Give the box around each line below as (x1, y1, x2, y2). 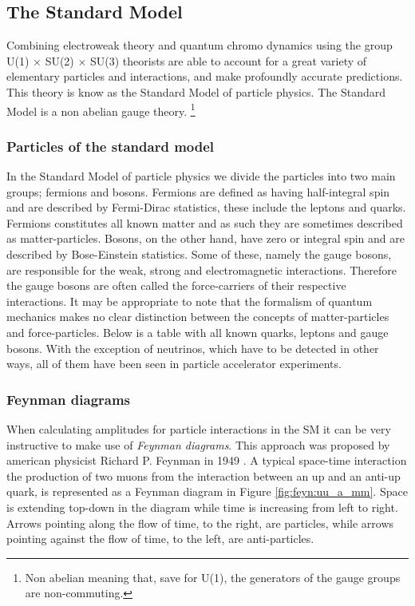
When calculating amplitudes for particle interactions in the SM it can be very (6, 420, 391, 437)
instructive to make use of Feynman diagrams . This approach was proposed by (6, 436, 390, 453)
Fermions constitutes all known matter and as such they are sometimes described (6, 214, 403, 231)
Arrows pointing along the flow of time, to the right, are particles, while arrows (6, 514, 394, 531)
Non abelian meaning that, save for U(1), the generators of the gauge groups (25, 568, 401, 585)
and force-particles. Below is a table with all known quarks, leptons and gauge (6, 323, 389, 340)
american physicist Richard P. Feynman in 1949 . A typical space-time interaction (6, 452, 407, 469)
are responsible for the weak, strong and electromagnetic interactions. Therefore (6, 261, 397, 278)
